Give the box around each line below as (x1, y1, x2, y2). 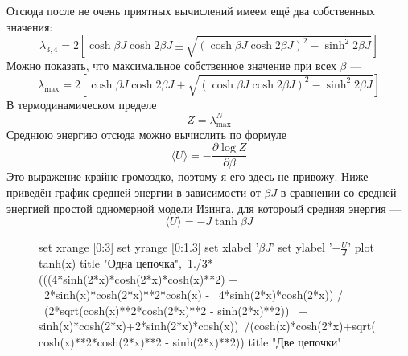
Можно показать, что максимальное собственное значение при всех (6, 57, 336, 74)
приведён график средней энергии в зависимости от (6, 183, 261, 200)
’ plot (348, 239, 374, 256)
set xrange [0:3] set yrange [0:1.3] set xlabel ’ (39, 239, 259, 256)
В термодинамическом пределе (6, 96, 157, 113)
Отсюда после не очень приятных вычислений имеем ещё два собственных (6, 2, 375, 18)
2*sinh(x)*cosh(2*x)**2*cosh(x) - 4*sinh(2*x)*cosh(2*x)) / (43, 286, 344, 303)
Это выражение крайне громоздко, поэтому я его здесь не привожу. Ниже (6, 168, 369, 185)
